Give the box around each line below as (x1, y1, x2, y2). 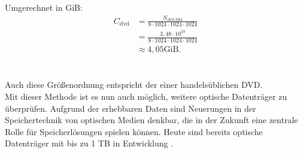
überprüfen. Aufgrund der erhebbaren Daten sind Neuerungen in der (5, 102, 256, 114)
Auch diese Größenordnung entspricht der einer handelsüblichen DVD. (5, 78, 263, 91)
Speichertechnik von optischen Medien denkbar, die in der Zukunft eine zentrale (5, 114, 298, 126)
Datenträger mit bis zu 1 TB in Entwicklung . (5, 137, 174, 149)
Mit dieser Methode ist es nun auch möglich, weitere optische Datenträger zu (5, 90, 287, 102)
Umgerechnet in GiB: (5, 1, 83, 13)
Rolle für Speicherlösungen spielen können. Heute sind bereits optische (5, 125, 263, 137)
